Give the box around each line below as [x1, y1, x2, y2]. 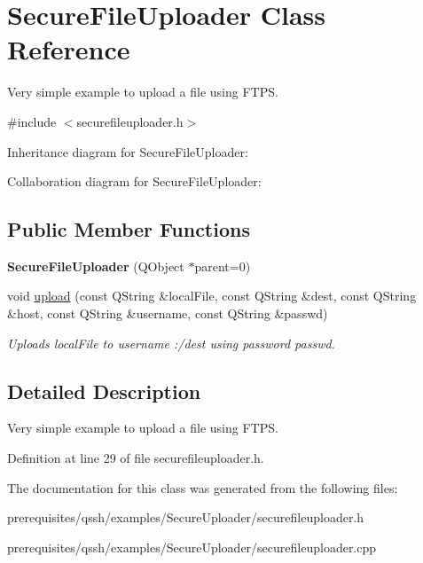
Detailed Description [7, 377, 201, 404]
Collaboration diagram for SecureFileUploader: [7, 172, 262, 191]
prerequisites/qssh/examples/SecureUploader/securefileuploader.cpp [7, 537, 377, 556]
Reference [7, 31, 130, 67]
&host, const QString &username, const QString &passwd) [7, 304, 328, 323]
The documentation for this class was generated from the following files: [7, 478, 398, 497]
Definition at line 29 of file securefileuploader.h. [7, 449, 264, 467]
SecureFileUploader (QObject [7, 256, 184, 275]
